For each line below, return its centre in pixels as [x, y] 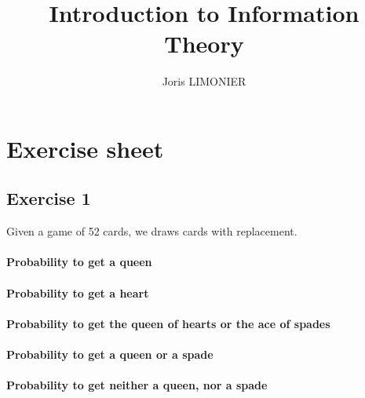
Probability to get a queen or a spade [110, 354]
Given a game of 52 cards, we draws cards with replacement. [152, 231]
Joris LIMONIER [204, 81]
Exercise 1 [49, 198]
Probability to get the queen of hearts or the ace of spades [168, 323]
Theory [204, 44]
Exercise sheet [85, 148]
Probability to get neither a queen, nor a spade [137, 385]
